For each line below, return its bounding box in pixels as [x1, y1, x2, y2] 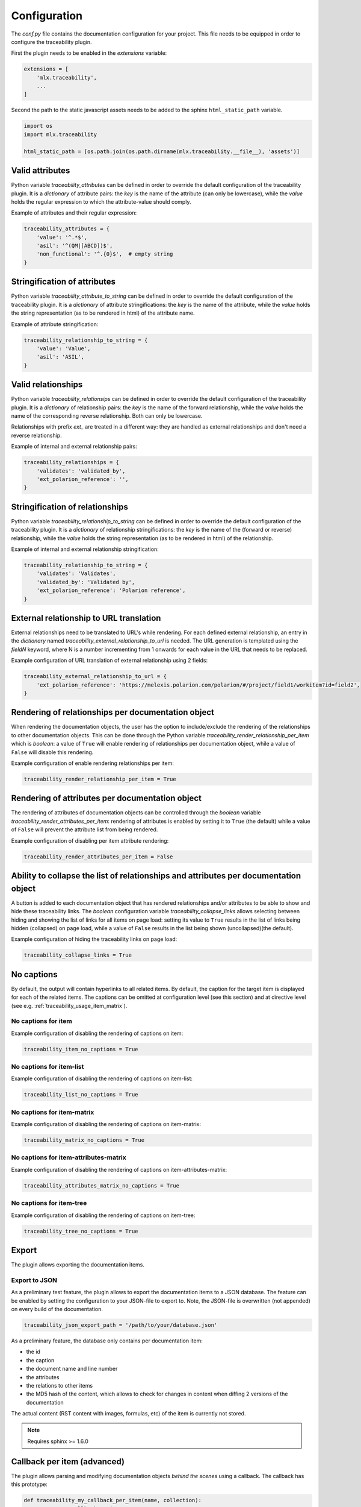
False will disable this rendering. [11, 748, 94, 756]
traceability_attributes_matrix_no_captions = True [23, 1182, 180, 1189]
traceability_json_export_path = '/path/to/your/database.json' [23, 1321, 218, 1329]
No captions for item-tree [11, 1199, 87, 1207]
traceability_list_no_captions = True [23, 1091, 138, 1098]
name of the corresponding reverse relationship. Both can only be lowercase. [11, 412, 203, 419]
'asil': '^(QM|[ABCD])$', [36, 242, 113, 250]
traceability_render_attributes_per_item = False [23, 853, 173, 860]
